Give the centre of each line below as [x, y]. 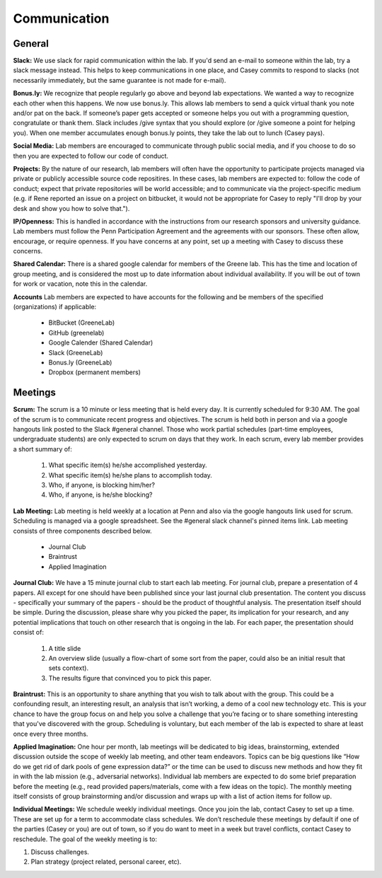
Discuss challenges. [60, 852]
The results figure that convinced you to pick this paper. [130, 678]
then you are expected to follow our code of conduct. [91, 156]
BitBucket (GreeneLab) [82, 323]
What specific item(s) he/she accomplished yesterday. [128, 465]
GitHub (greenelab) [76, 333]
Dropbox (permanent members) [95, 372]
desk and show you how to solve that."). [71, 208]
